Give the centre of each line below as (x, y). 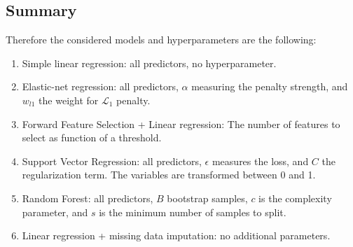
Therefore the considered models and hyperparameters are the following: (161, 40)
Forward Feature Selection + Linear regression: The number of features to (181, 123)
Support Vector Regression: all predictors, (112, 161)
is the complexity (295, 198)
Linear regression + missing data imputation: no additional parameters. (176, 235)
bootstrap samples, (207, 198)
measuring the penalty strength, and (270, 86)
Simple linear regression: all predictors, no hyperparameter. (149, 63)
